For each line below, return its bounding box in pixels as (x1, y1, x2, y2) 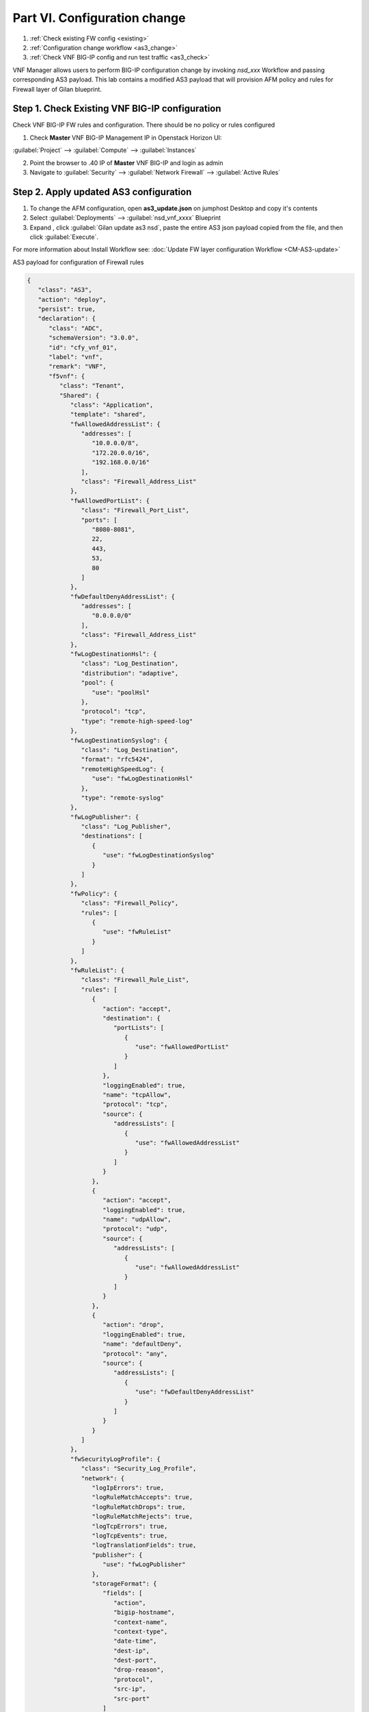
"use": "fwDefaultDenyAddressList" (135, 1388, 254, 1396)
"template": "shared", (70, 411, 146, 418)
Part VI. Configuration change (12, 10, 186, 25)
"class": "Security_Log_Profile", (81, 1465, 197, 1472)
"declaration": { (38, 315, 96, 323)
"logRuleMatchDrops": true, (92, 1503, 186, 1511)
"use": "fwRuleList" (102, 928, 172, 936)
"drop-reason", (113, 1666, 164, 1674)
